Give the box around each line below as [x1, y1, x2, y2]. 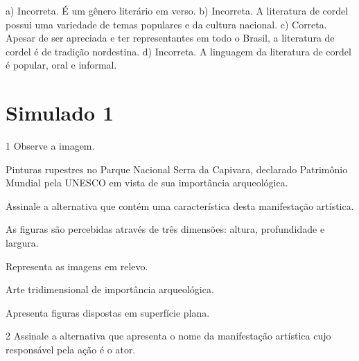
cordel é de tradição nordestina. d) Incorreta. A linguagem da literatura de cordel [6, 44, 351, 58]
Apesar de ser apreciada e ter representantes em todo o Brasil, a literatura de [6, 30, 335, 45]
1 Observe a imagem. [6, 139, 95, 153]
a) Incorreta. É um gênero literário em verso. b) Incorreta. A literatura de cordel [6, 3, 349, 17]
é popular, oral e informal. [6, 58, 117, 72]
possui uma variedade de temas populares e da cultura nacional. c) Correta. [6, 17, 327, 31]
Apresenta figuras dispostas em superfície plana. [6, 305, 210, 319]
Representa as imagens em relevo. [6, 258, 148, 273]
